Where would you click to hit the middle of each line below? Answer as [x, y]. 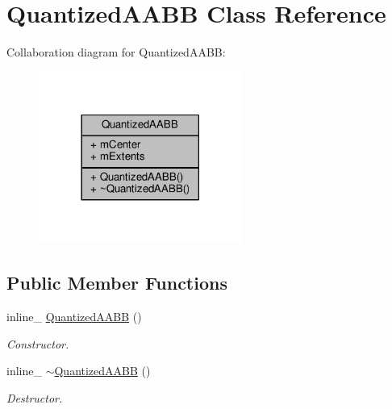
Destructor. [35, 397]
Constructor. [38, 343]
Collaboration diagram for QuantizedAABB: [116, 52]
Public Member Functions [117, 283]
